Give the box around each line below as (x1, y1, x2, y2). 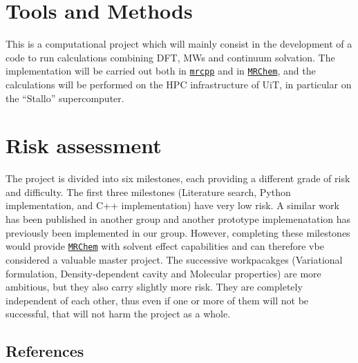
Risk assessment (6, 131, 162, 159)
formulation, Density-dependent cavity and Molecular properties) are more (6, 266, 321, 280)
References (6, 340, 84, 362)
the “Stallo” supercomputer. (6, 90, 124, 105)
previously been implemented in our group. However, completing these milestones (6, 225, 350, 239)
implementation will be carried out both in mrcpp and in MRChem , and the (6, 63, 316, 78)
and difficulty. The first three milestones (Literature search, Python (6, 184, 291, 199)
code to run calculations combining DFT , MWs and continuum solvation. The (6, 50, 335, 64)
